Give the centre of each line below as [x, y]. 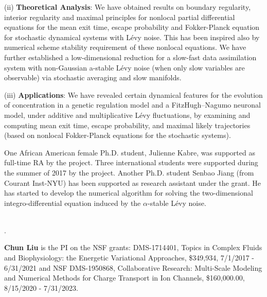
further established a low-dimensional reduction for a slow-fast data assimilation [130, 57]
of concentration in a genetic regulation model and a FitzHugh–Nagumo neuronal [132, 105]
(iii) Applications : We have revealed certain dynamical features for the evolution [133, 94]
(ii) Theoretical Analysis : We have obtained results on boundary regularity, [128, 7]
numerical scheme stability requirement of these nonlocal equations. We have [125, 47]
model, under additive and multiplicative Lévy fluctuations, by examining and [127, 115]
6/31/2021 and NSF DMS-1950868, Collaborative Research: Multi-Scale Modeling [133, 267]
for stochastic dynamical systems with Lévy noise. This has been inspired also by [132, 37]
